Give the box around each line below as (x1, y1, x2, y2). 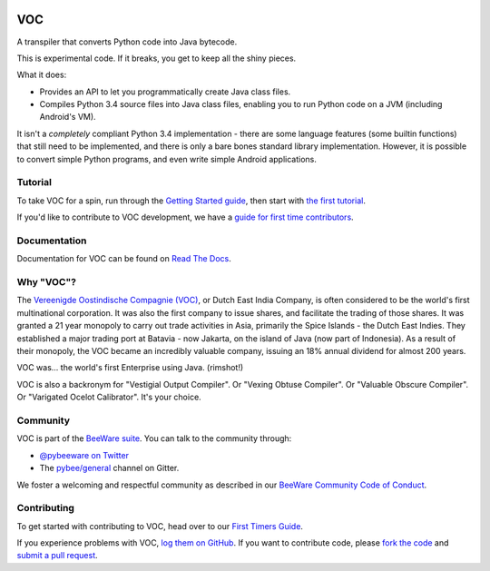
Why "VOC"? (16, 276, 77, 289)
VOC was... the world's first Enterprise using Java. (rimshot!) (16, 362, 244, 373)
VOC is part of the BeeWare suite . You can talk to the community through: (16, 433, 292, 444)
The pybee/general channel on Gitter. (39, 463, 180, 474)
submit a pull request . (16, 550, 99, 561)
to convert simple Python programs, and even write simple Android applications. (16, 153, 318, 164)
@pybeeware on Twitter (39, 449, 129, 460)
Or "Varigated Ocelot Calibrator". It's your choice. (16, 391, 201, 403)
